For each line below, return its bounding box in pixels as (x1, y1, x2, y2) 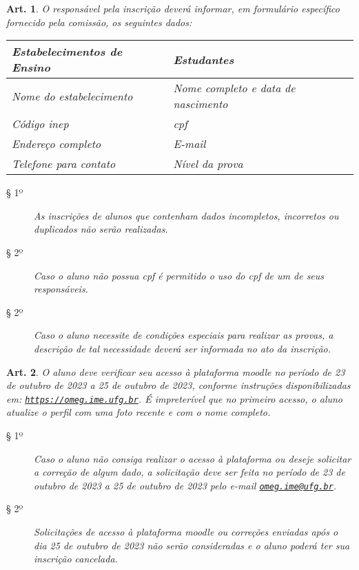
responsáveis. (34, 282, 88, 296)
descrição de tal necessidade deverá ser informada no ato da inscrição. (34, 341, 331, 355)
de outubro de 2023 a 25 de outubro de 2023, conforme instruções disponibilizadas (6, 378, 351, 392)
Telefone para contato (12, 156, 116, 172)
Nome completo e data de (173, 80, 296, 96)
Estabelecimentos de (12, 43, 123, 60)
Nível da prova (173, 156, 243, 172)
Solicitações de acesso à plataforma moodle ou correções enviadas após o (34, 525, 338, 538)
